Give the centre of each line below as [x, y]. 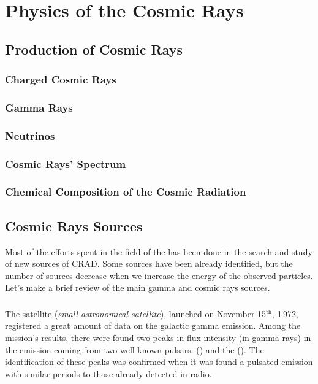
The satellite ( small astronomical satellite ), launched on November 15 [136, 313]
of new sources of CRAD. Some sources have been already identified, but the [149, 263]
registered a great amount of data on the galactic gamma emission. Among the [153, 325]
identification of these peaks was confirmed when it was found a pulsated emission [159, 362]
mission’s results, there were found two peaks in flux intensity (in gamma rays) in [158, 338]
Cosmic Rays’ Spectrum [66, 163]
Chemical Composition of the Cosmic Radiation [126, 192]
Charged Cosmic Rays [61, 79]
